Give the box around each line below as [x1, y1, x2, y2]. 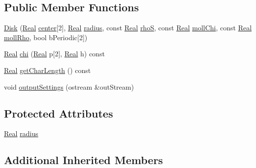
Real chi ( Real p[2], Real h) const [4, 48, 105, 59]
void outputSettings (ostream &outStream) [4, 81, 134, 92]
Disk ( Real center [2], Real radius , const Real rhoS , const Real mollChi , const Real [4, 23, 252, 33]
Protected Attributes [4, 105, 113, 120]
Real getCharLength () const [4, 65, 91, 75]
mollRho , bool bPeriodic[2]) [4, 32, 88, 42]
